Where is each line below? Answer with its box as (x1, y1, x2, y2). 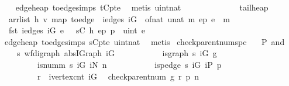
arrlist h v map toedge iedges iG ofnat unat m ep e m (8, 12, 230, 25)
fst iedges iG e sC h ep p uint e (8, 24, 145, 36)
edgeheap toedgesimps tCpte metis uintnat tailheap (15, 1, 269, 13)
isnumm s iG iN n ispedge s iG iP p (37, 58, 222, 70)
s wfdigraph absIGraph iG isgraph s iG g (16, 47, 217, 59)
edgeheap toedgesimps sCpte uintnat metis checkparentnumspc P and (4, 35, 285, 47)
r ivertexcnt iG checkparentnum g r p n (37, 70, 199, 82)
